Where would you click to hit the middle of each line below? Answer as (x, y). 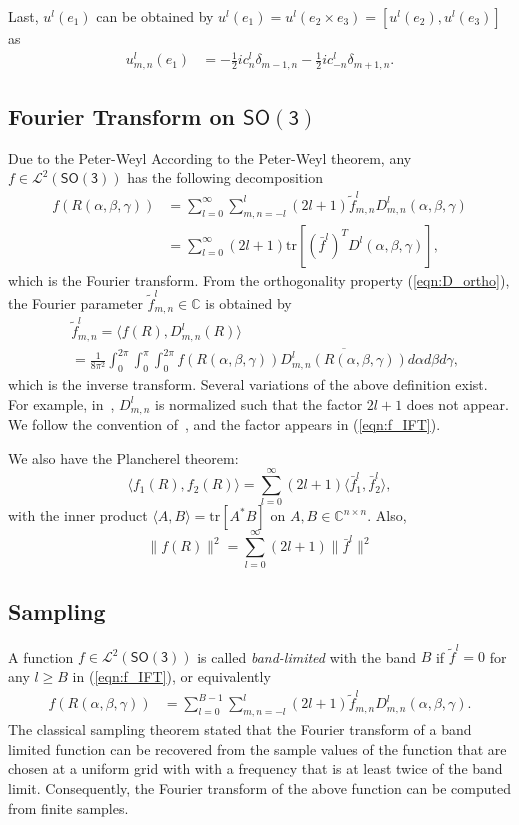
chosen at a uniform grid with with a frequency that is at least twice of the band (255, 768)
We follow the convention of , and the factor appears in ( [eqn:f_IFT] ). (224, 424)
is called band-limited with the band (306, 656)
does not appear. (457, 403)
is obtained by (248, 302)
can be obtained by (155, 16)
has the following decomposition (225, 177)
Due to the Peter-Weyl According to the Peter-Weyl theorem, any (210, 157)
